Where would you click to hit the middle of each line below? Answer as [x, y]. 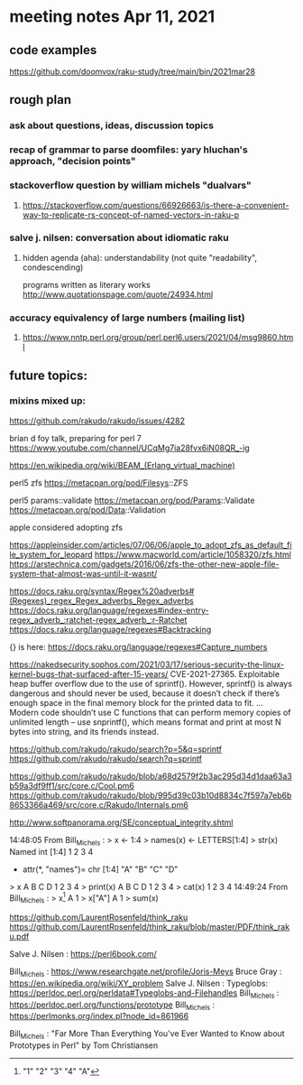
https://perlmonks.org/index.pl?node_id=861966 [99, 1016]
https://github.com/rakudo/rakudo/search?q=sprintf [106, 758]
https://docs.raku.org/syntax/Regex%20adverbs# [102, 591]
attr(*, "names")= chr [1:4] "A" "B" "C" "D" [100, 869]
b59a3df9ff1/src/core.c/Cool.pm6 [72, 785]
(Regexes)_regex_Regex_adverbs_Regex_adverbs [101, 600]
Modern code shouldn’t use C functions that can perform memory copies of [150, 712]
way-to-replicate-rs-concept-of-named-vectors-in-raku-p [131, 215]
